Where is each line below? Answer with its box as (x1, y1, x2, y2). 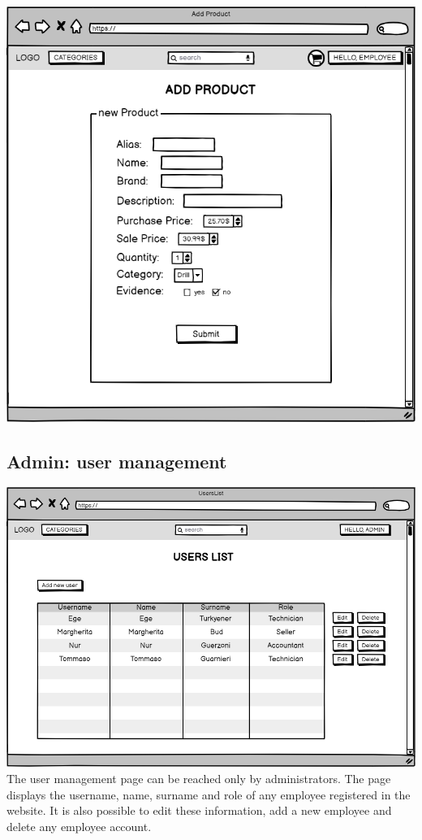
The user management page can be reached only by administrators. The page (6, 769, 391, 786)
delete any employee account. (6, 817, 152, 834)
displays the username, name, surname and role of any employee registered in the (6, 786, 411, 803)
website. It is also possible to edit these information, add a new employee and (6, 802, 392, 819)
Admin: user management (6, 448, 227, 473)
